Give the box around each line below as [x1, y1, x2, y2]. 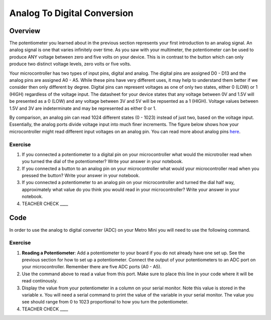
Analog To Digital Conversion [9, 8, 134, 19]
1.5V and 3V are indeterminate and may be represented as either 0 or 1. [9, 105, 157, 111]
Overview [9, 27, 41, 35]
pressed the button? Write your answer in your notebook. [22, 173, 140, 179]
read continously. [22, 278, 58, 284]
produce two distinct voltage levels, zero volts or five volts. [9, 61, 131, 67]
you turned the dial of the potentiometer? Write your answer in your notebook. [22, 158, 183, 165]
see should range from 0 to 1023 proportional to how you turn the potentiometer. [22, 299, 189, 305]
